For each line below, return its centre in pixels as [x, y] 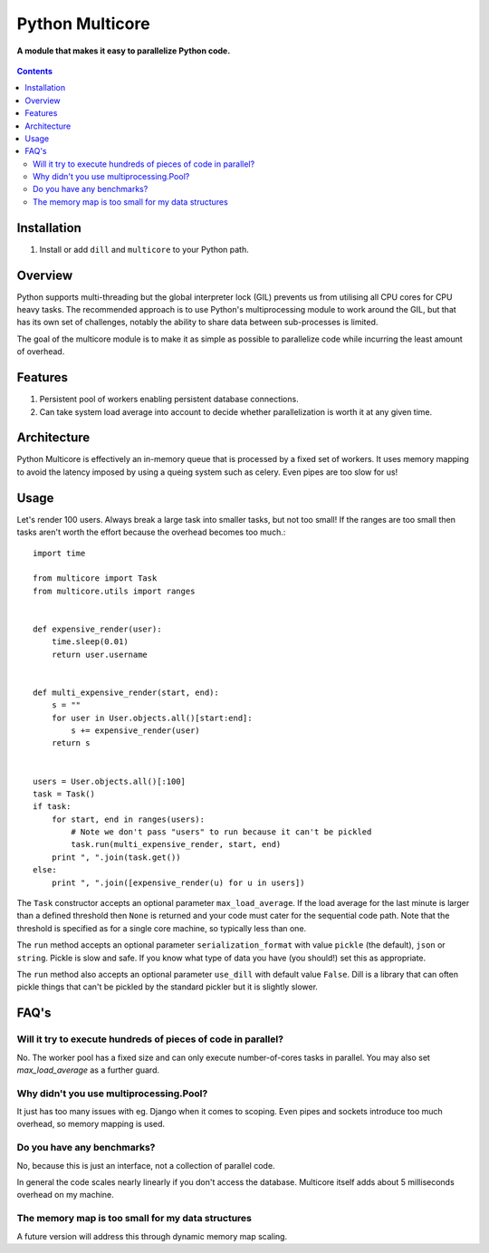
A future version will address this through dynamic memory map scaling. [152, 1236]
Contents [35, 71]
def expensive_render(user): [97, 629]
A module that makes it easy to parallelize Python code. [124, 51]
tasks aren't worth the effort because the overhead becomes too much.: [151, 532]
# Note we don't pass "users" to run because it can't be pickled [221, 832]
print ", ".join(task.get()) [116, 857]
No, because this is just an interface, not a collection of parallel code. [146, 1165]
